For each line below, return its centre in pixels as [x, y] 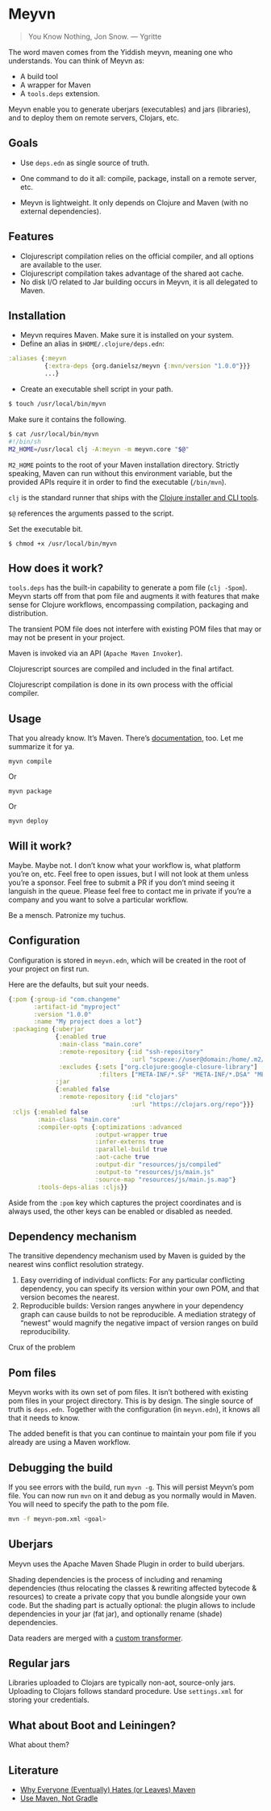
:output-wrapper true [131, 1135]
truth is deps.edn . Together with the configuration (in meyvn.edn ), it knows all [134, 1409]
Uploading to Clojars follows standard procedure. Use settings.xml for [126, 1691]
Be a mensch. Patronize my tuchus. [67, 915]
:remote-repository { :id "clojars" [119, 1097]
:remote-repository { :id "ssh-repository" [131, 1051]
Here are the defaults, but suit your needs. [79, 984]
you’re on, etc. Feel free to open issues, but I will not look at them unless [129, 874]
